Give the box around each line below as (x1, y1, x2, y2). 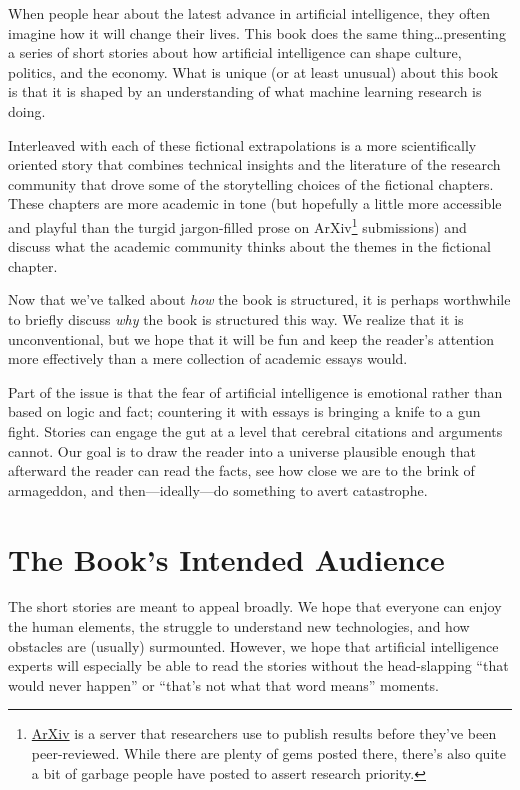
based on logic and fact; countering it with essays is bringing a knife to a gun (8, 401, 481, 422)
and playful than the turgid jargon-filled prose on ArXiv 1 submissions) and (8, 213, 467, 237)
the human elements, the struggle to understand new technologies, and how (8, 616, 470, 637)
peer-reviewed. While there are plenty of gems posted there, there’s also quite (31, 743, 506, 763)
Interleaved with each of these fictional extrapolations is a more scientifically (8, 134, 477, 155)
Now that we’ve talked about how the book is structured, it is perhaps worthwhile (8, 289, 511, 310)
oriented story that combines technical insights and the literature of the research (8, 154, 501, 175)
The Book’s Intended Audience (8, 538, 445, 579)
